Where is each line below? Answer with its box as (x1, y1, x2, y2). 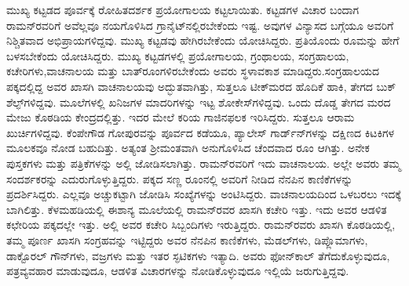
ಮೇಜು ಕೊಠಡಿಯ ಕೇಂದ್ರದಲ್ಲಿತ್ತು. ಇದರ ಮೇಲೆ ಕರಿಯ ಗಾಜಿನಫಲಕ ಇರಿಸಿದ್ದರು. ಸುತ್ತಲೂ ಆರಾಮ (6, 109, 355, 125)
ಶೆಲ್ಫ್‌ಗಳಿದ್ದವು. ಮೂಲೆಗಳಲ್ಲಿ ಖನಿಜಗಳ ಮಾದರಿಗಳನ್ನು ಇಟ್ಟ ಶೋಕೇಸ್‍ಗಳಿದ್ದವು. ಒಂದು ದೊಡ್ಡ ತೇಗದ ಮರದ (6, 93, 391, 110)
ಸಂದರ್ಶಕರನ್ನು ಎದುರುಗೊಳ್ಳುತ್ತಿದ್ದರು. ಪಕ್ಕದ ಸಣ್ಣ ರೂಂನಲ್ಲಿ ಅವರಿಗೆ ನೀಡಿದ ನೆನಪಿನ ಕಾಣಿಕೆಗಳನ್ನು (6, 170, 353, 186)
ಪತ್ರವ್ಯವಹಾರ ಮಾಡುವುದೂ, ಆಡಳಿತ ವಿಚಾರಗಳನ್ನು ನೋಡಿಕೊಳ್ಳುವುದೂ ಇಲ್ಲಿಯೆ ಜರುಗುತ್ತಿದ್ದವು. (6, 262, 349, 279)
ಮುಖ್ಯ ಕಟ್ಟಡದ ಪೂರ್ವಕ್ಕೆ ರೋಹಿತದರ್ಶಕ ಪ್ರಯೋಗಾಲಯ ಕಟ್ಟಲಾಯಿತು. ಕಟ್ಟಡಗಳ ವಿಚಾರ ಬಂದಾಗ (6, 2, 360, 17)
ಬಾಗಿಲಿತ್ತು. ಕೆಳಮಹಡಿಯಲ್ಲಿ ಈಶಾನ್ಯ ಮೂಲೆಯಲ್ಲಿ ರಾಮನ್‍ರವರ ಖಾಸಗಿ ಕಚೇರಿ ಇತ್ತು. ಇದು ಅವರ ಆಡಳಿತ (6, 201, 387, 217)
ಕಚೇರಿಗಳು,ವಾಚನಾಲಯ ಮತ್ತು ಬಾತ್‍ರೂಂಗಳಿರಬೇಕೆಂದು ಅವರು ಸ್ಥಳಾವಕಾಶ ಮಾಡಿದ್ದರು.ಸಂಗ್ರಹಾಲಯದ (6, 63, 380, 79)
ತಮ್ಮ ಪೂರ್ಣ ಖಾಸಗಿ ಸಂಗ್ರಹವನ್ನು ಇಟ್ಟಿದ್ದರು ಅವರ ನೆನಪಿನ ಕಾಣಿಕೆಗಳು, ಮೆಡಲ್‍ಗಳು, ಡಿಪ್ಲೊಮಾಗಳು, (6, 231, 368, 248)
